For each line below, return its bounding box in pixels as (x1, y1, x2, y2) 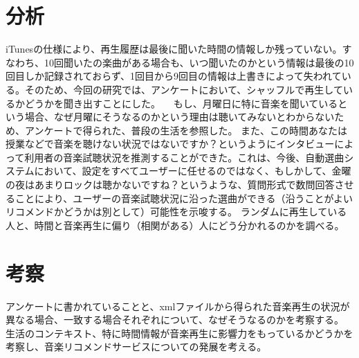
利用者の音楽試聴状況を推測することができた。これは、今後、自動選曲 (24, 150, 344, 164)
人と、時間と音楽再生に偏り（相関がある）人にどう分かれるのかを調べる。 (6, 217, 344, 232)
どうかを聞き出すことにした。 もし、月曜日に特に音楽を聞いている (24, 96, 338, 110)
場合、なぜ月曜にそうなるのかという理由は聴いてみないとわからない (24, 109, 335, 124)
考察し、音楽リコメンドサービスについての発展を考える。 (6, 339, 267, 354)
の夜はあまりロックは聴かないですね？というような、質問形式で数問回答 (6, 177, 335, 192)
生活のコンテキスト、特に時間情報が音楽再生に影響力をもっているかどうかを (6, 325, 353, 340)
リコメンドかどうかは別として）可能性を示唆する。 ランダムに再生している (6, 204, 347, 219)
